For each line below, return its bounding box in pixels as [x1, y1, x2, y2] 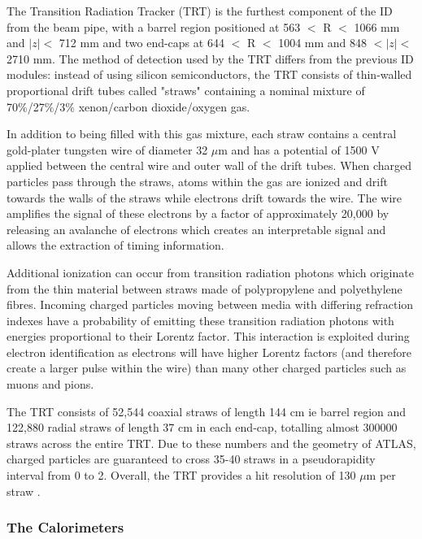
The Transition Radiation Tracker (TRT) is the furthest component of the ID [7, 2, 393, 19]
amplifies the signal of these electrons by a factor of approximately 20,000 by [7, 205, 389, 222]
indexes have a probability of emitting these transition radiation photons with [7, 311, 394, 328]
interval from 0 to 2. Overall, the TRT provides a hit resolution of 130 [7, 467, 356, 484]
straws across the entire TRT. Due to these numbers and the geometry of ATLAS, [7, 434, 416, 451]
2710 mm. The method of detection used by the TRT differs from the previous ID [7, 50, 414, 67]
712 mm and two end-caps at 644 [59, 34, 224, 51]
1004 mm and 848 [278, 34, 368, 51]
